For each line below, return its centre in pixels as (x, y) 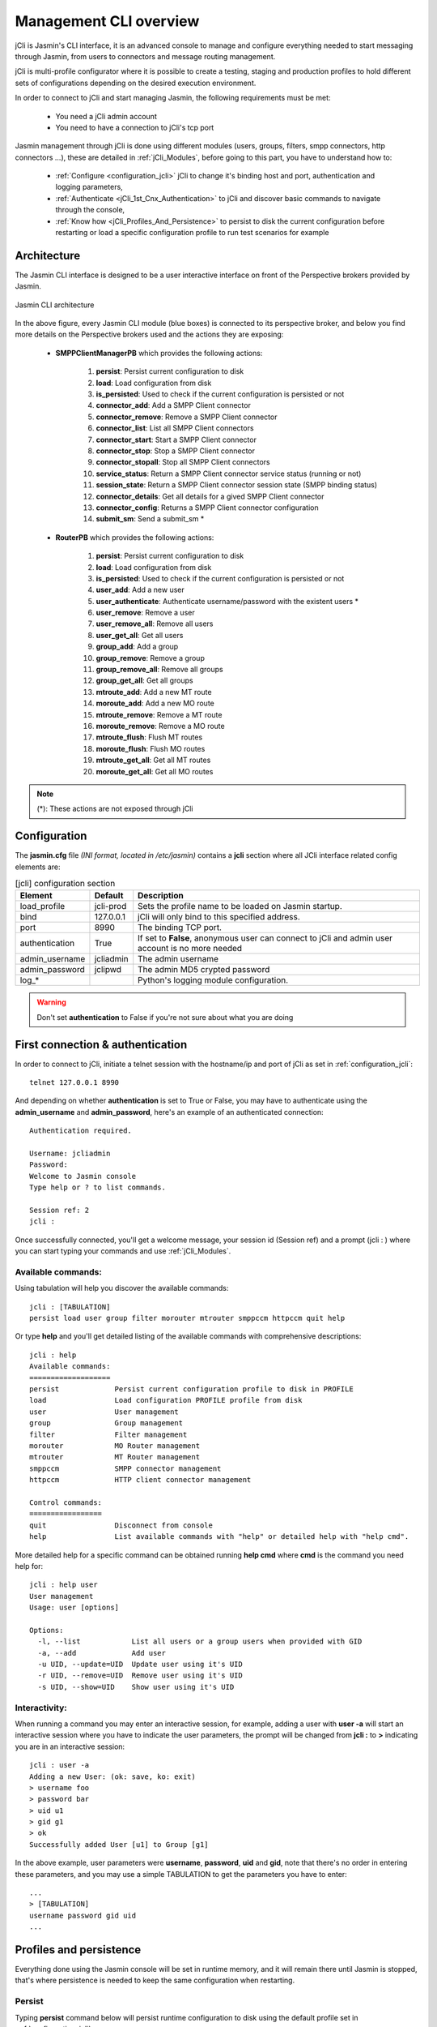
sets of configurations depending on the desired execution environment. (136, 83)
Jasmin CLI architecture (55, 305)
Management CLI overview (107, 21)
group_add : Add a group (137, 647)
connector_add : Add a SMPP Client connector (173, 405)
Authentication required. (81, 1131)
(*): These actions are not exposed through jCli (115, 809)
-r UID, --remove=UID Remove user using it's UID (140, 1676)
